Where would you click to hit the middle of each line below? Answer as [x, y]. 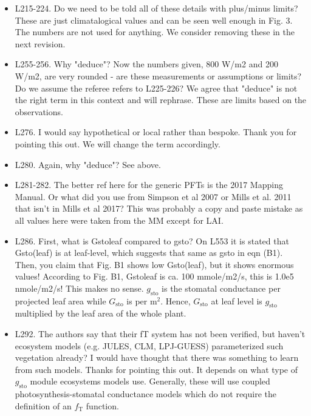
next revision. [40, 43]
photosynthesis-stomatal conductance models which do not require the [145, 394]
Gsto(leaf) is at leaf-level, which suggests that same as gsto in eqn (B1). [149, 253]
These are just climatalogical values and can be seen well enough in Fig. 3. [154, 20]
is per [137, 300]
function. [102, 405]
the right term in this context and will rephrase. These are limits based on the [161, 100]
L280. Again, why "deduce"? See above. [88, 164]
